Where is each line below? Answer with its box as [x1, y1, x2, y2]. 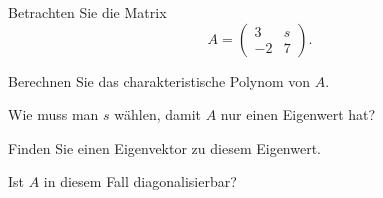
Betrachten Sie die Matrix [8, 2, 167, 22]
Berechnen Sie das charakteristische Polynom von [8, 70, 311, 91]
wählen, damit [114, 104, 202, 125]
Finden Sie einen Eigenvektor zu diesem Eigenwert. [8, 137, 322, 158]
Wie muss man [8, 104, 99, 125]
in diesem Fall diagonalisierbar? [43, 171, 237, 192]
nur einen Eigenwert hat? [220, 104, 376, 125]
